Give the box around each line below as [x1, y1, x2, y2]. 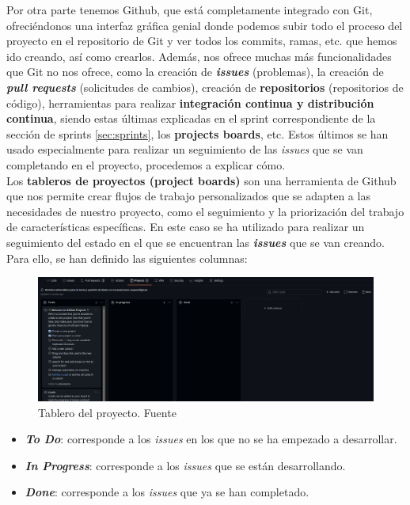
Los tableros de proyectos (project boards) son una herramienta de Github [6, 172, 397, 188]
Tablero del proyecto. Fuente [38, 404, 177, 420]
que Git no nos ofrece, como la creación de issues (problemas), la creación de [6, 63, 384, 80]
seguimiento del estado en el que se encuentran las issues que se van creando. [6, 234, 385, 250]
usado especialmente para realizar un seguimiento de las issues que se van [6, 141, 363, 158]
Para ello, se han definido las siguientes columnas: [6, 249, 248, 266]
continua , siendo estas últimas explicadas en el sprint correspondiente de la [6, 110, 376, 127]
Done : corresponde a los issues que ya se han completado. [25, 484, 309, 500]
